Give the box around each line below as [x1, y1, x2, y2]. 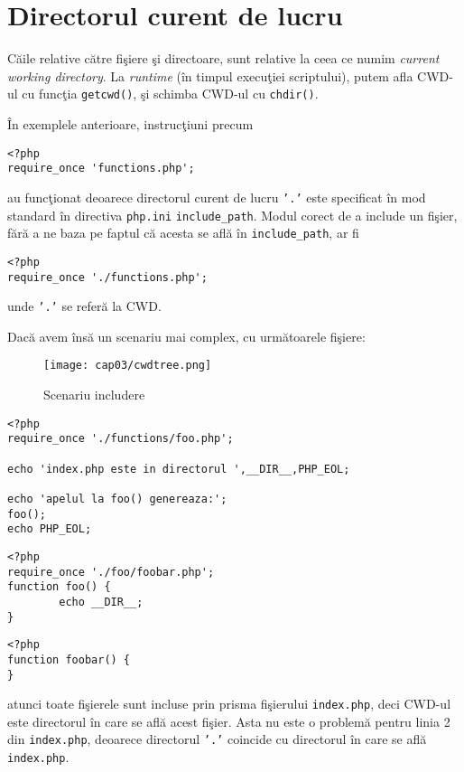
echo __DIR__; [59, 595, 144, 608]
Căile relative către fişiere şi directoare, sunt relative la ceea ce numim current [7, 49, 440, 68]
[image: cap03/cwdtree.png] [43, 359, 212, 372]
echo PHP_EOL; [7, 523, 92, 536]
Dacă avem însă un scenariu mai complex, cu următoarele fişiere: [7, 326, 366, 345]
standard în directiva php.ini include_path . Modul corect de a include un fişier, [7, 205, 458, 224]
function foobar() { [7, 653, 131, 666]
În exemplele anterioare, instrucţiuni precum [7, 114, 254, 133]
